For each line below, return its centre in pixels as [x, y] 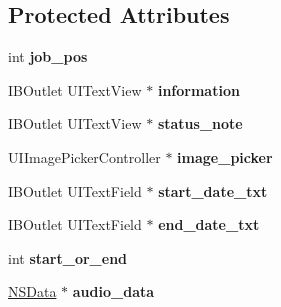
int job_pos [48, 56]
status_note [200, 123]
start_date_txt [213, 190]
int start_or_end [68, 257]
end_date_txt [209, 224]
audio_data [113, 291]
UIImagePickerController [84, 156]
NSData [32, 291]
